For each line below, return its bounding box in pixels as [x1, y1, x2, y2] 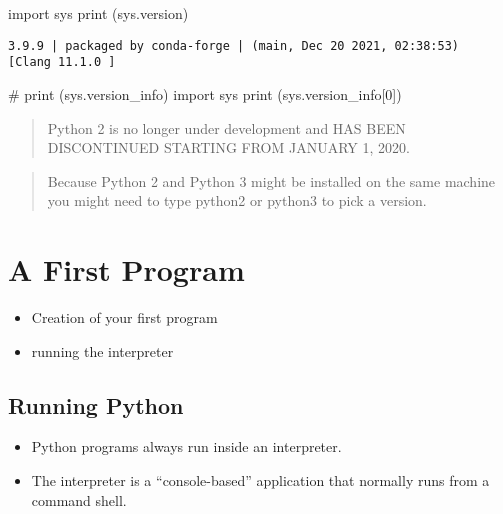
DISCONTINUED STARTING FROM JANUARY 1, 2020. [47, 137, 410, 158]
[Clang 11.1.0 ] [8, 55, 116, 70]
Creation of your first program [31, 307, 218, 327]
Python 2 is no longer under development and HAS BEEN [47, 117, 406, 138]
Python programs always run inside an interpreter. [31, 436, 342, 457]
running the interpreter [31, 340, 174, 361]
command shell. [31, 489, 127, 510]
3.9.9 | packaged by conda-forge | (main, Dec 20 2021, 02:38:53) [8, 38, 460, 53]
